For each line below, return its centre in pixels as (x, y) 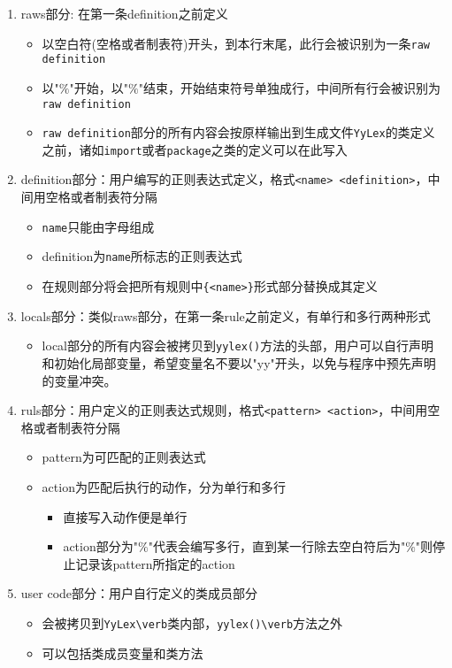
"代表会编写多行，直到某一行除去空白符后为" (277, 546)
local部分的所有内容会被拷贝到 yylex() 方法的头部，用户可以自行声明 (238, 346)
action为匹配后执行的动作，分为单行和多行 (164, 486)
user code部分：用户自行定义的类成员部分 (139, 593)
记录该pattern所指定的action (155, 563)
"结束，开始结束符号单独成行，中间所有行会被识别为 (289, 87)
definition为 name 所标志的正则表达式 (142, 256)
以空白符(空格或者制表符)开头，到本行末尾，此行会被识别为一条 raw (236, 43)
